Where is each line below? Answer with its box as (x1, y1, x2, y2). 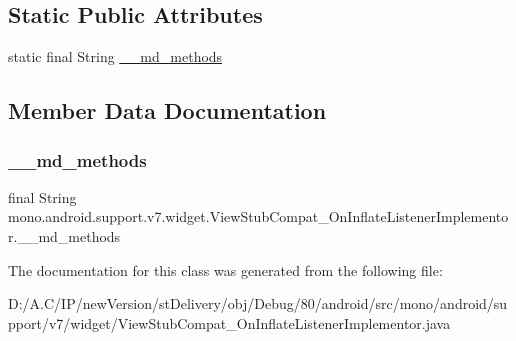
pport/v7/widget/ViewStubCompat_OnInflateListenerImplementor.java (8, 312, 451, 333)
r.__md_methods (8, 225, 121, 246)
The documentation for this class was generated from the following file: (8, 259, 443, 280)
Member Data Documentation (8, 95, 327, 126)
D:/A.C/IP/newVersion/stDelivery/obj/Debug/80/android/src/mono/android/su (8, 293, 508, 314)
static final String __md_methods (8, 46, 223, 67)
